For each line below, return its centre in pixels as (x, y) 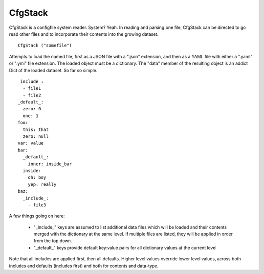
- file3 (37, 205)
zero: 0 (32, 109)
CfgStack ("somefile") (45, 46)
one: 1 (31, 116)
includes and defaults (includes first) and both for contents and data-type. (84, 266)
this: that (36, 129)
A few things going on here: (37, 216)
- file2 (32, 95)
